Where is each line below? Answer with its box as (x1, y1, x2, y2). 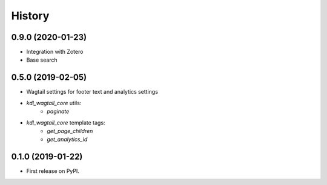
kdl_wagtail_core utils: (26, 99, 82, 106)
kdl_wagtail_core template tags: (26, 118, 105, 126)
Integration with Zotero (26, 48, 84, 56)
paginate (47, 108, 70, 115)
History (11, 9, 50, 22)
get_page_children (47, 127, 93, 134)
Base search (26, 56, 58, 63)
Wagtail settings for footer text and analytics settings (26, 88, 159, 96)
